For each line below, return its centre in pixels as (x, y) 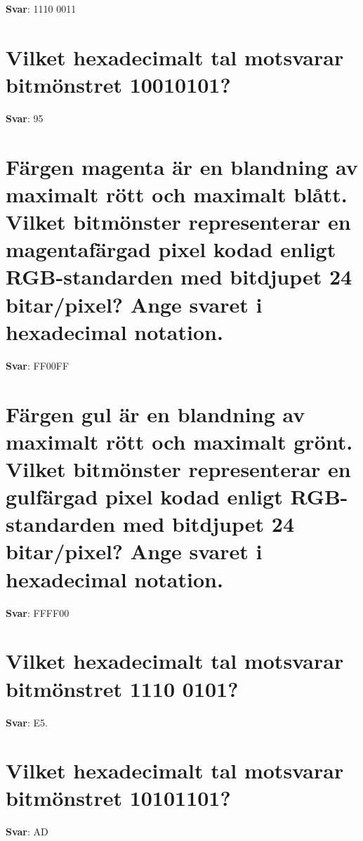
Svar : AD (27, 832)
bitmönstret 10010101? (118, 84)
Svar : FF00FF (38, 365)
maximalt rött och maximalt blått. (177, 194)
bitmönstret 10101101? (118, 798)
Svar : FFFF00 (38, 612)
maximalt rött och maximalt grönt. (179, 441)
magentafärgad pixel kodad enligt (171, 249)
